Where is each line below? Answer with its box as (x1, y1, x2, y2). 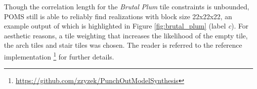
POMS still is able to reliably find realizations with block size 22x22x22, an (4, 11, 232, 21)
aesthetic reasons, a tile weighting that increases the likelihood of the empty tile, (4, 30, 248, 40)
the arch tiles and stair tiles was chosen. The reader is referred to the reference (4, 40, 242, 50)
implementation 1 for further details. (4, 50, 114, 61)
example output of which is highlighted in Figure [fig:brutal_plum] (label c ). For (4, 21, 249, 31)
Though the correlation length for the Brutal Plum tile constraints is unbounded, (4, 1, 250, 11)
